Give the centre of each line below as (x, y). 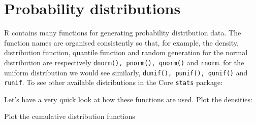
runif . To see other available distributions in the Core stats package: (114, 82)
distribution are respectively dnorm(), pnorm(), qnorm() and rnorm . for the (124, 62)
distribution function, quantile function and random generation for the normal (126, 52)
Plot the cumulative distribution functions (70, 116)
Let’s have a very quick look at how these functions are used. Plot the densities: (128, 99)
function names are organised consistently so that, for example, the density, (121, 42)
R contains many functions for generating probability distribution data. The (123, 33)
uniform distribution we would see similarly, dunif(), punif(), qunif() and (126, 72)
